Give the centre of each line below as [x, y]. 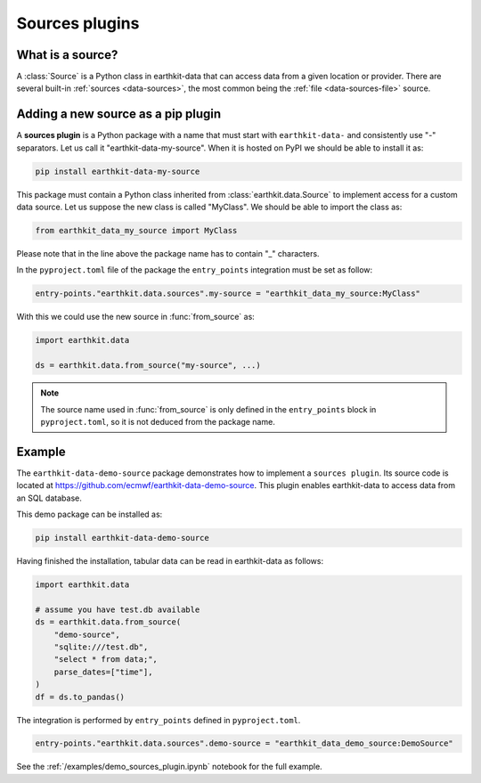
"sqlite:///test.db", [101, 647]
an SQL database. [49, 498]
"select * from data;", [106, 660]
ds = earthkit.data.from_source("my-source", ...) [148, 366]
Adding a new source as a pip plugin [119, 114]
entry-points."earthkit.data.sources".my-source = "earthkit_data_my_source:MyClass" [228, 294]
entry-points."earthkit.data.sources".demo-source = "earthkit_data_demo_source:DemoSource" [244, 743]
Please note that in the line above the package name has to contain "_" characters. [168, 254]
